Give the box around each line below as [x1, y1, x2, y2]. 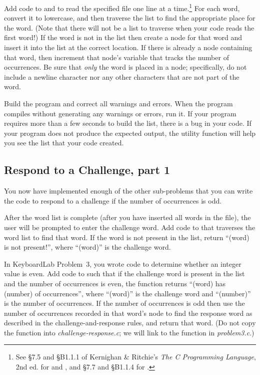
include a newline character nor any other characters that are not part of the [4, 71, 239, 82]
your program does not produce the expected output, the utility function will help [4, 127, 256, 138]
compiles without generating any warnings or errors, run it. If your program [4, 108, 236, 118]
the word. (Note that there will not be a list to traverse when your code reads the [4, 22, 254, 33]
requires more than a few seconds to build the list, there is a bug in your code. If [4, 118, 251, 128]
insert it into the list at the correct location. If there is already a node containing [4, 42, 252, 53]
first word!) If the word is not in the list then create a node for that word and [4, 32, 242, 43]
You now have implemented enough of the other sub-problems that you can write [4, 185, 253, 196]
